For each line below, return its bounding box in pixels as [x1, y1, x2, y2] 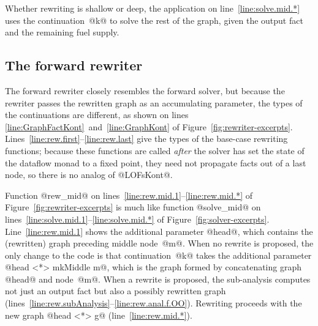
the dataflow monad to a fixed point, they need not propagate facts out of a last [5, 156, 306, 169]
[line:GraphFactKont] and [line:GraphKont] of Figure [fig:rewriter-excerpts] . [5, 120, 293, 133]
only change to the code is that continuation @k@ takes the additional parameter [5, 248, 312, 261]
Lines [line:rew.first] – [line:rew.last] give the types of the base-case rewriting [5, 132, 288, 145]
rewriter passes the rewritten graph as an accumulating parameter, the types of [5, 96, 303, 109]
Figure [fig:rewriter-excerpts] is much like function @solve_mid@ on [5, 201, 261, 213]
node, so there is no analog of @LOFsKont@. [5, 168, 173, 181]
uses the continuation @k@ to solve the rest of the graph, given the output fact [5, 13, 303, 26]
